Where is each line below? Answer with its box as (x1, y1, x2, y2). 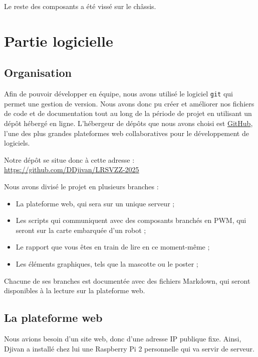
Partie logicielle (4, 30, 113, 51)
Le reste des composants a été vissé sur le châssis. (4, 1, 156, 11)
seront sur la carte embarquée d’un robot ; (16, 224, 146, 235)
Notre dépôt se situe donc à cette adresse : (4, 154, 135, 165)
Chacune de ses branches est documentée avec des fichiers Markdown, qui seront (4, 275, 250, 286)
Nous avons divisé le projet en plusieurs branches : (4, 181, 159, 191)
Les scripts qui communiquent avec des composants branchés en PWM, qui (16, 215, 246, 225)
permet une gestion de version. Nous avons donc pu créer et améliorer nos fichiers (4, 98, 254, 108)
